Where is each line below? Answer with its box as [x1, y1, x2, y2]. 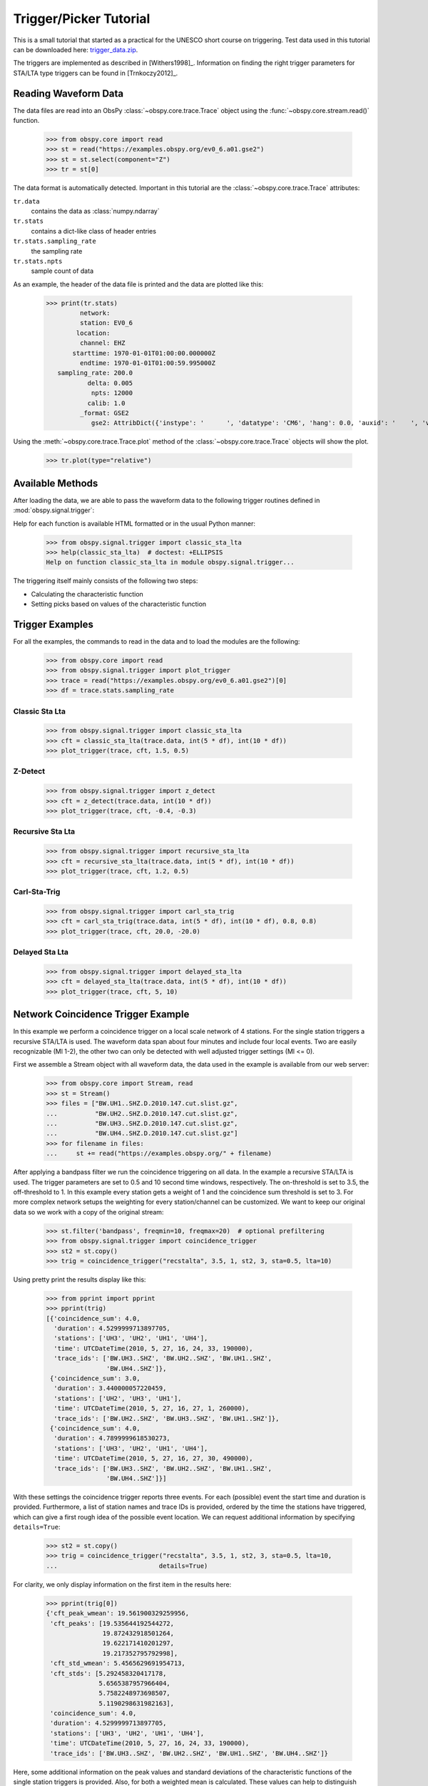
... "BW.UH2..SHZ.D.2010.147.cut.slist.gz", [46, 1109, 238, 1117]
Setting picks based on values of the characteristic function [31, 600, 207, 609]
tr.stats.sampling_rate [13, 237, 96, 246]
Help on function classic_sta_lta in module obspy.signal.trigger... [46, 558, 295, 567]
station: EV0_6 [79, 319, 133, 327]
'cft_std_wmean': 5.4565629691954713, [50, 1660, 185, 1667]
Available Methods [13, 477, 98, 489]
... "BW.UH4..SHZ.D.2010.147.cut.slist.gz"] [46, 1129, 238, 1137]
